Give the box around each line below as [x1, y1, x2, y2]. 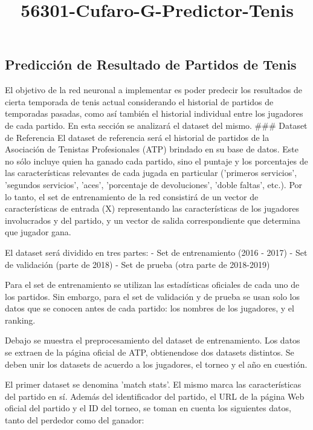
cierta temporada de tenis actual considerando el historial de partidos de [5, 95, 274, 108]
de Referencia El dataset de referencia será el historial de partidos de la [5, 131, 269, 143]
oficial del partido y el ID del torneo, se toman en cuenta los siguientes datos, [5, 402, 291, 414]
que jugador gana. [5, 226, 71, 238]
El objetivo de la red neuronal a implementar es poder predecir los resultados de [5, 83, 302, 96]
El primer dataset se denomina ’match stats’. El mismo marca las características [5, 378, 302, 391]
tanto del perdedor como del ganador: [5, 414, 144, 426]
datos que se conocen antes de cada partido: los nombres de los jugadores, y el [5, 302, 294, 314]
